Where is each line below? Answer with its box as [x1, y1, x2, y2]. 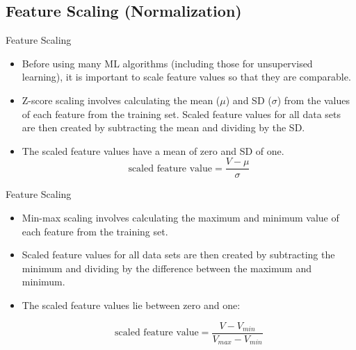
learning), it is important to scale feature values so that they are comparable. [22, 69, 351, 84]
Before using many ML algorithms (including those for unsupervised [22, 56, 313, 70]
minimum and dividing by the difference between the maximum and [22, 260, 311, 275]
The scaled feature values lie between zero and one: [22, 297, 241, 312]
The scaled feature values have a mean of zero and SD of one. [22, 143, 284, 158]
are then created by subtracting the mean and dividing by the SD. [22, 120, 305, 135]
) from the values [277, 92, 350, 107]
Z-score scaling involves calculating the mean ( [22, 92, 220, 107]
